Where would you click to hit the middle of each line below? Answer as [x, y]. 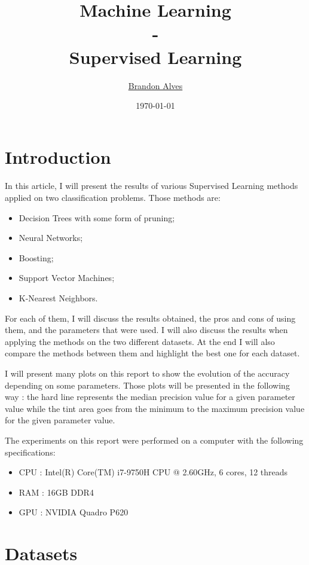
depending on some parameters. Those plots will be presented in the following [147, 385]
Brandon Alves [155, 85]
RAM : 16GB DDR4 [56, 492]
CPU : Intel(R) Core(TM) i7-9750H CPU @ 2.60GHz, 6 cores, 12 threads [153, 472]
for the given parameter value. [60, 420]
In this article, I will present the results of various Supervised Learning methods [152, 186]
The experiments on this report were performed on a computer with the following [154, 440]
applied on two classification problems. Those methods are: [113, 198]
